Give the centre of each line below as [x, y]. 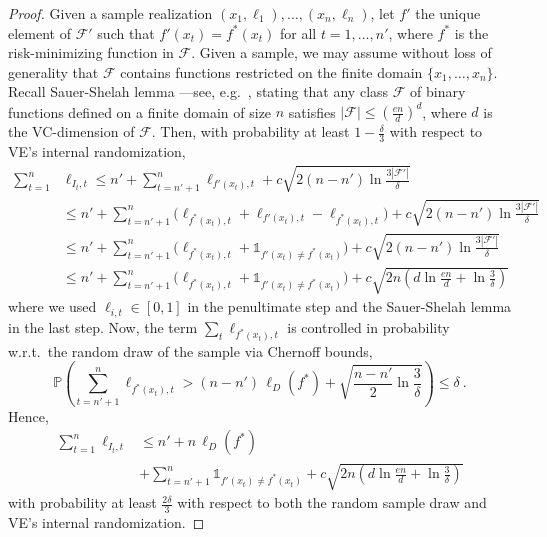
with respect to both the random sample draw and [332, 502]
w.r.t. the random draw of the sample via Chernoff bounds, [190, 350]
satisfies [312, 111]
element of [39, 32]
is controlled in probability [368, 326]
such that [126, 32]
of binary [438, 91]
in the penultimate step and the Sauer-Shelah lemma [349, 306]
